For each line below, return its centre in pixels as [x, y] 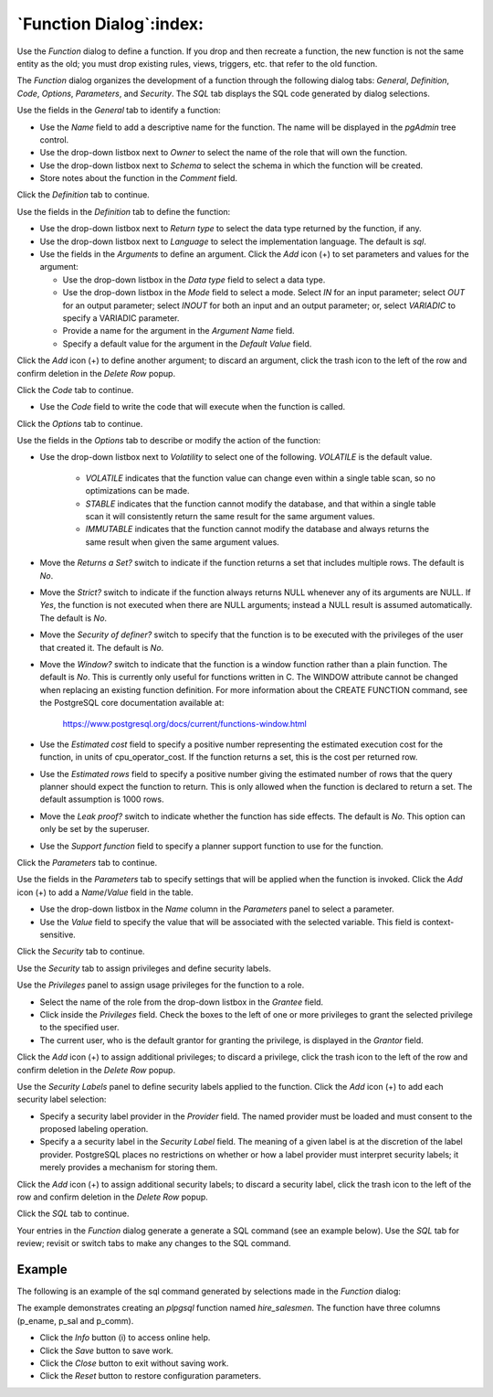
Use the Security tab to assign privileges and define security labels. [144, 968]
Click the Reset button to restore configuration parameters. [151, 1376]
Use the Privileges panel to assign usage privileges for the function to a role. [161, 985]
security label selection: [62, 1099]
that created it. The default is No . [102, 647]
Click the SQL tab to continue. [73, 1214]
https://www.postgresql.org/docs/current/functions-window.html [185, 723]
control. [54, 139]
